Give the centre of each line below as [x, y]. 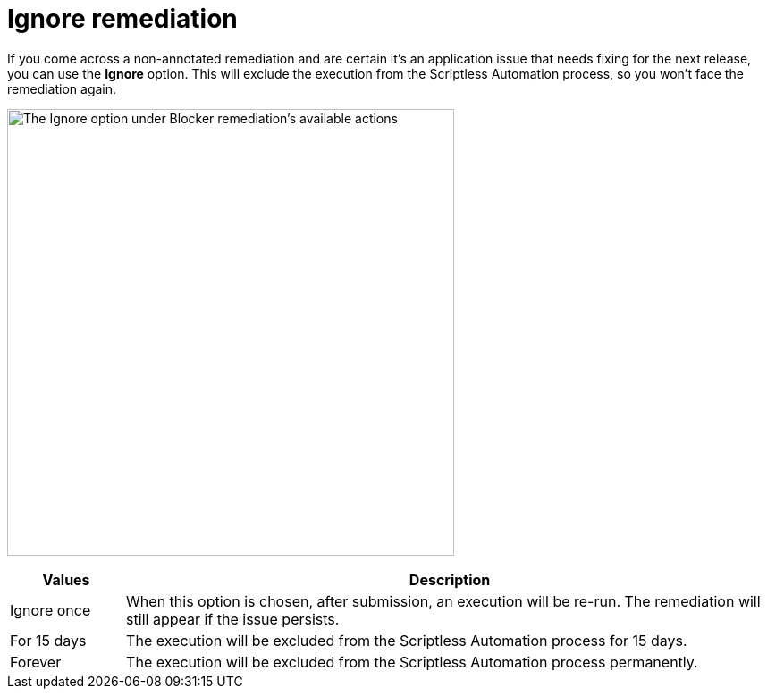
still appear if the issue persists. [233, 619]
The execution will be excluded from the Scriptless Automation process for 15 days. [407, 640]
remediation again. [62, 88]
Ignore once [51, 610]
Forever [36, 662]
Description [450, 579]
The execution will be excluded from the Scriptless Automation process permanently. [412, 662]
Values [66, 579]
